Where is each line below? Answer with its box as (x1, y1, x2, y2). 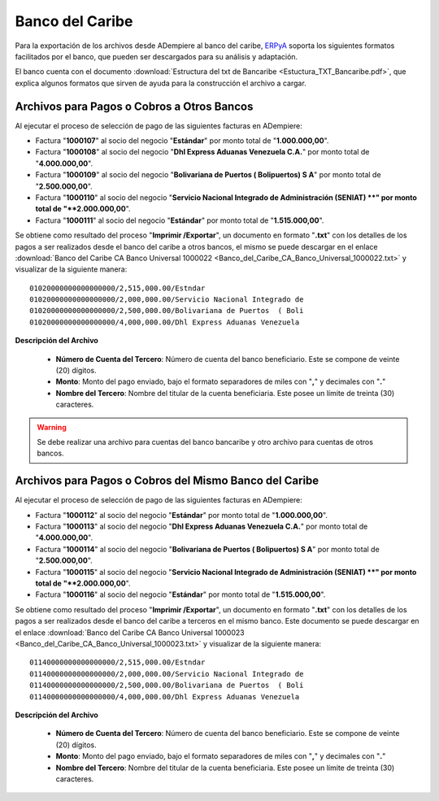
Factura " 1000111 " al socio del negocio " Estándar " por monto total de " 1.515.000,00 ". (35, 215, 324, 225)
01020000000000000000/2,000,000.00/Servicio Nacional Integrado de (29, 295, 304, 304)
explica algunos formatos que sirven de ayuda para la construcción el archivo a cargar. (15, 78, 306, 88)
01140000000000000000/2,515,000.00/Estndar (29, 658, 206, 667)
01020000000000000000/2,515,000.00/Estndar (29, 283, 206, 293)
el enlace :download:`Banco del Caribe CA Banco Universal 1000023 (15, 627, 245, 638)
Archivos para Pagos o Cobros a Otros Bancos (15, 99, 254, 113)
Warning (37, 422, 67, 432)
